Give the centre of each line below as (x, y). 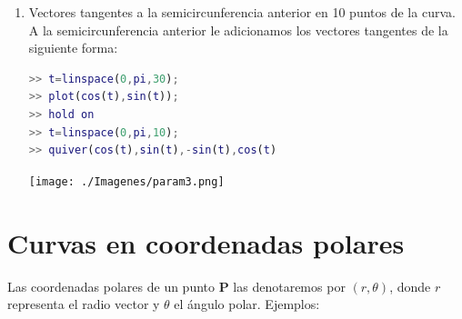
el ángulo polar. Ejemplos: (247, 304)
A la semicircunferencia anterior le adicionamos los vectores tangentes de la (238, 30)
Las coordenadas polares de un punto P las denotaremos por (176, 286)
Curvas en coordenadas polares (206, 242)
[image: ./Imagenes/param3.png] (126, 181)
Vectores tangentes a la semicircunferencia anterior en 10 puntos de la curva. (242, 12)
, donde (410, 286)
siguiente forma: (73, 48)
